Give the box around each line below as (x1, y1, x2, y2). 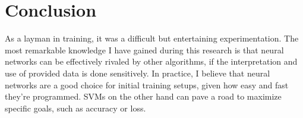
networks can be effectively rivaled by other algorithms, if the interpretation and (5, 55, 298, 68)
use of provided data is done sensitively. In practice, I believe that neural (5, 66, 270, 79)
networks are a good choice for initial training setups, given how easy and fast (5, 78, 289, 91)
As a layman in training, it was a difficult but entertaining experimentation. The (5, 32, 299, 44)
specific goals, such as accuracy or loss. (5, 101, 146, 114)
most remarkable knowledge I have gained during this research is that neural (5, 43, 284, 56)
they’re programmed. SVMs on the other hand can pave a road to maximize (5, 90, 282, 103)
